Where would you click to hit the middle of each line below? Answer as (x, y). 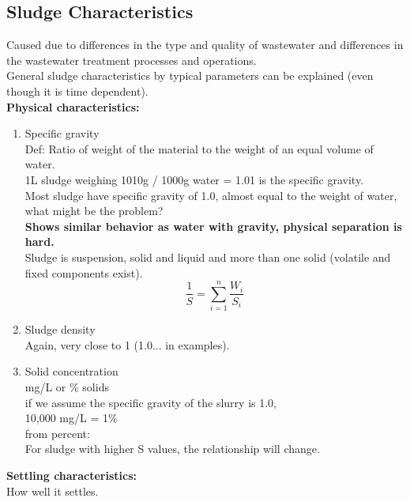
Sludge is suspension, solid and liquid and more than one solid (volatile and (208, 257)
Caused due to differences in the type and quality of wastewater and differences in (205, 45)
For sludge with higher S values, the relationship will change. (172, 449)
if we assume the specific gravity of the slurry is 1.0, (150, 402)
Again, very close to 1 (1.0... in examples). (127, 344)
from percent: (57, 433)
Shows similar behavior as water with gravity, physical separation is (213, 226)
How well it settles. (53, 491)
